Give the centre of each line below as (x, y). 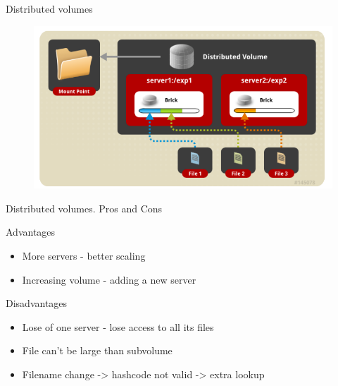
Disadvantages (37, 303)
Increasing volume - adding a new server (109, 279)
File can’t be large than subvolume (97, 350)
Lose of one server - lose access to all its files (118, 326)
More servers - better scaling (84, 256)
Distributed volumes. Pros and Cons (84, 208)
